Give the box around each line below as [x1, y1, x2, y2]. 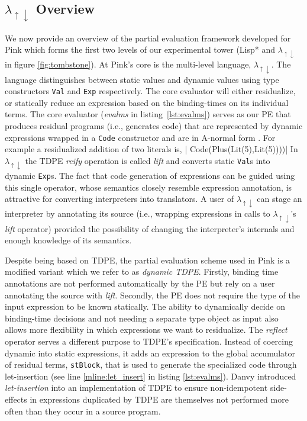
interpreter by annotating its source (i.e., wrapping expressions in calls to [5, 207, 270, 220]
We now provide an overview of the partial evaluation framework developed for [5, 31, 291, 44]
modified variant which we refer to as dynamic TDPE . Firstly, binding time [5, 265, 279, 278]
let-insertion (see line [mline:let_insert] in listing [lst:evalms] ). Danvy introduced [5, 369, 296, 382]
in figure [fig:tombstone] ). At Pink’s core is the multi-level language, [5, 58, 251, 70]
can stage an [257, 192, 302, 205]
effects [5, 393, 27, 406]
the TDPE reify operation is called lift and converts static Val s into [25, 154, 270, 166]
